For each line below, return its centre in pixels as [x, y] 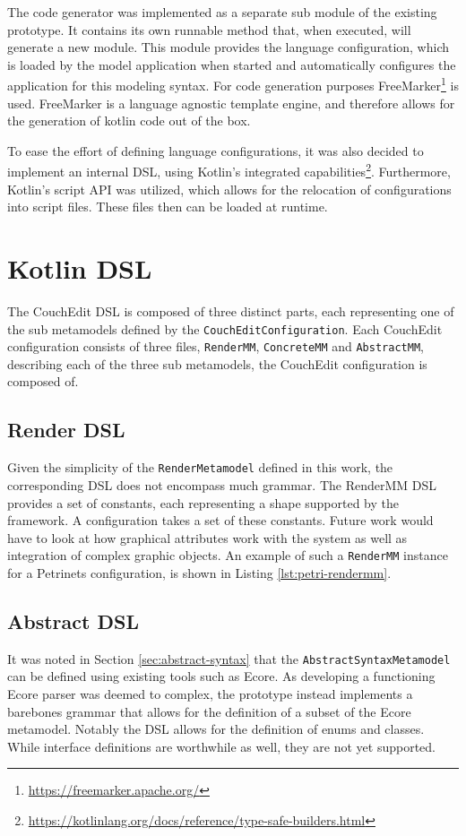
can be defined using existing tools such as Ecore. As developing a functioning [221, 676]
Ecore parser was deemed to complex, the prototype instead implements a [210, 694]
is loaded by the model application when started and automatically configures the [232, 64]
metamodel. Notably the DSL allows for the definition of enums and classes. [216, 729]
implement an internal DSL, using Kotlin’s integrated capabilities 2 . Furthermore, [229, 170]
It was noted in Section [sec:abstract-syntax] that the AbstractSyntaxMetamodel [229, 658]
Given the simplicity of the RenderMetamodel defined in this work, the [200, 467]
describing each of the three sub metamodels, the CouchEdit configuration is [217, 363]
